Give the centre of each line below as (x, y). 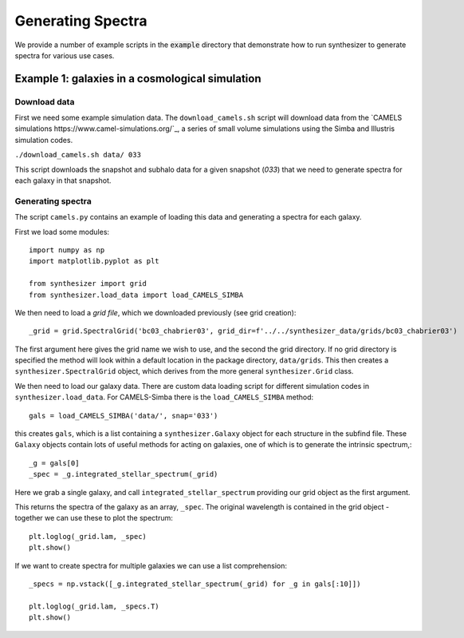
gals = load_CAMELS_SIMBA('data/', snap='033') (124, 416)
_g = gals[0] (54, 463)
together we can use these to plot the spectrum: (94, 518)
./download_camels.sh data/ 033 (78, 155)
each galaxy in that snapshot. (63, 180)
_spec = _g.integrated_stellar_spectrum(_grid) (124, 474)
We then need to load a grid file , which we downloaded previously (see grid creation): (155, 312)
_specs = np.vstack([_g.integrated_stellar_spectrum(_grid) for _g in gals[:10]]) (195, 584)
